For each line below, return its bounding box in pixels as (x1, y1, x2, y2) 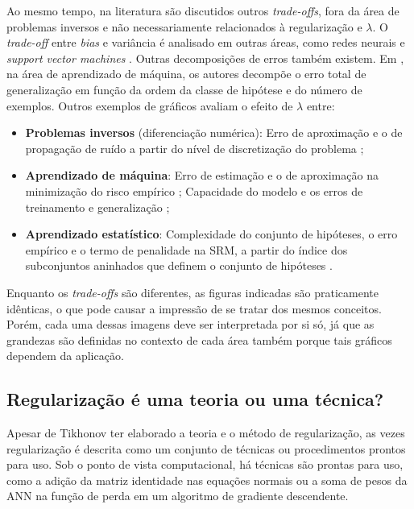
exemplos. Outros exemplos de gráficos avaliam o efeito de (6, 97, 293, 114)
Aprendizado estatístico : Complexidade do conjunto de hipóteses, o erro (25, 226, 398, 242)
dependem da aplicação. (6, 347, 124, 364)
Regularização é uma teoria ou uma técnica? (6, 387, 384, 412)
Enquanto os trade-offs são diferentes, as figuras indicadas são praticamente (6, 283, 379, 300)
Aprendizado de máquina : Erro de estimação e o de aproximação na (25, 167, 379, 184)
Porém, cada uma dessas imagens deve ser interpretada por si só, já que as (6, 316, 375, 333)
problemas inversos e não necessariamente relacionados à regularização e (6, 18, 362, 35)
